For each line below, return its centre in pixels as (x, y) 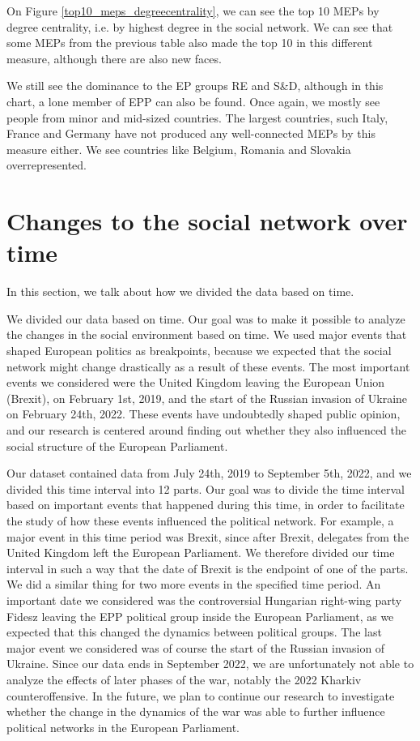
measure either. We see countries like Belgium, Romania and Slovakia (179, 149)
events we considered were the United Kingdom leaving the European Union (196, 382)
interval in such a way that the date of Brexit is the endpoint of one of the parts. (208, 568)
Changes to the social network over (207, 221)
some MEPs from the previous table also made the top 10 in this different (190, 43)
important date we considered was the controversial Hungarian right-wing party (204, 600)
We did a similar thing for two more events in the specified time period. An (194, 584)
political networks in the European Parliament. (123, 727)
